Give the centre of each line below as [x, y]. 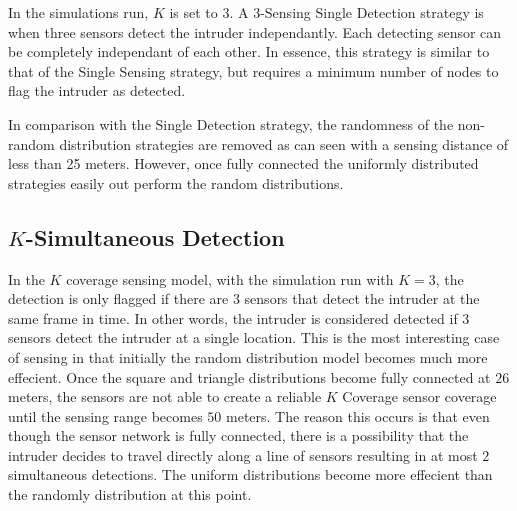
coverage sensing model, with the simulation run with [230, 278]
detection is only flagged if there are [118, 298]
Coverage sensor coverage [419, 396]
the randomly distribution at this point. [130, 494]
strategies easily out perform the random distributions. [176, 182]
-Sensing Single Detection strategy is [372, 12]
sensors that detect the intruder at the [362, 298]
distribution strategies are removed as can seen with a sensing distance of [284, 143]
